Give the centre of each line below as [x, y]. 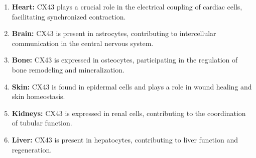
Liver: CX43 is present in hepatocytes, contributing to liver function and [125, 139]
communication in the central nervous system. [83, 43]
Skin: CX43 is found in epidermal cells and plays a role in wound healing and [132, 86]
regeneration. [32, 149]
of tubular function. [42, 123]
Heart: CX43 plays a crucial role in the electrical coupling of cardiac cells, [127, 6]
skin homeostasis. [38, 96]
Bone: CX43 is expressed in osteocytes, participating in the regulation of [125, 60]
